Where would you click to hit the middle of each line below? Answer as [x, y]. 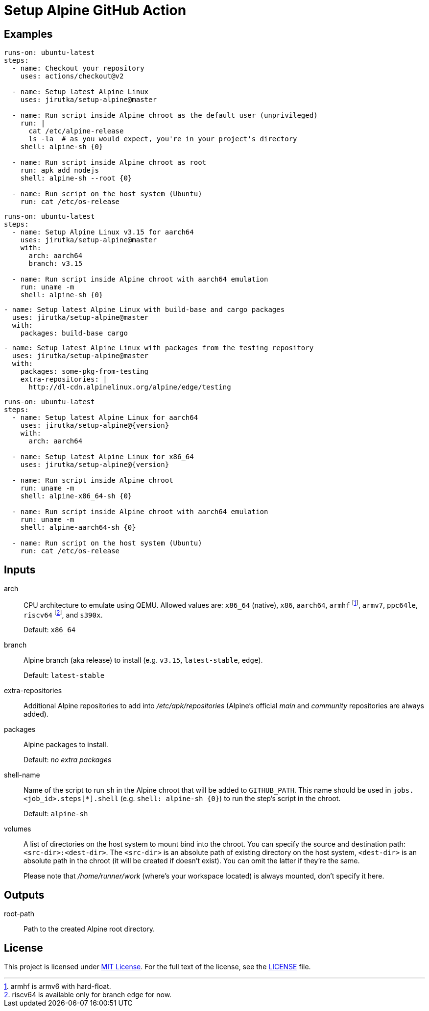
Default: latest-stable [64, 675]
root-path [19, 914]
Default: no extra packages [68, 760]
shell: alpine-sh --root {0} [76, 178]
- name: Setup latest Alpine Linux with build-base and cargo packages [144, 310]
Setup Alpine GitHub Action [95, 10]
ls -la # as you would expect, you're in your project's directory [163, 139]
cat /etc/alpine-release [76, 131]
